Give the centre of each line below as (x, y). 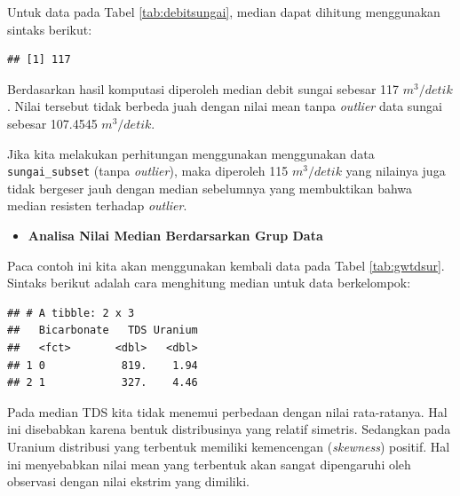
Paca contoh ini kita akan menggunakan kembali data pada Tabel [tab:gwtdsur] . (226, 265)
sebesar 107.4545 (52, 123)
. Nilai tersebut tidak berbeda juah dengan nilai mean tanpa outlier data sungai (225, 106)
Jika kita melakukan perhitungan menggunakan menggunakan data (191, 153)
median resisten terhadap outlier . (97, 205)
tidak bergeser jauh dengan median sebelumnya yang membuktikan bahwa (210, 188)
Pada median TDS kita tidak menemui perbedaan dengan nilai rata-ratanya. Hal (227, 411)
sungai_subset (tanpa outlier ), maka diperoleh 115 (148, 171)
